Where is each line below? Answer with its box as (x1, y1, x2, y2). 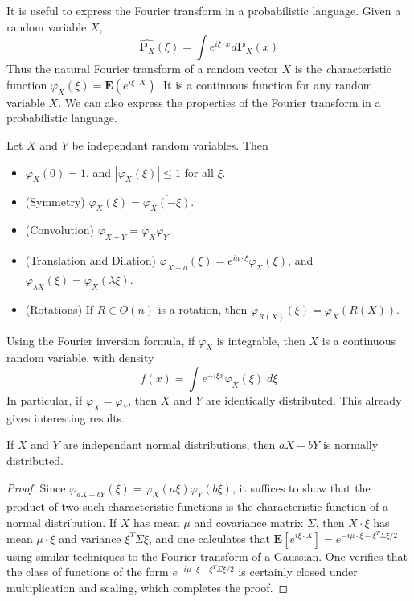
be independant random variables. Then (72, 136, 268, 153)
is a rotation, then (158, 300, 248, 317)
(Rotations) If (25, 300, 94, 317)
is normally (322, 436, 379, 453)
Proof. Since (6, 479, 66, 496)
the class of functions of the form (6, 563, 169, 580)
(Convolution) (25, 221, 94, 238)
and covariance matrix (194, 513, 304, 530)
